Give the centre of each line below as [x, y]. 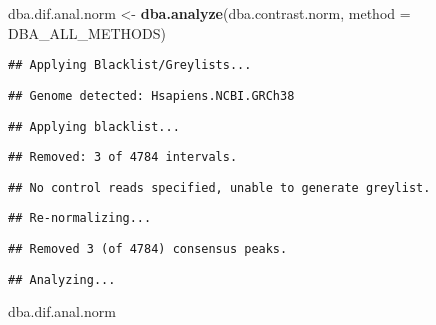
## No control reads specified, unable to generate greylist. [219, 187]
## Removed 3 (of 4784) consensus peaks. [148, 249]
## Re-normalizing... [80, 218]
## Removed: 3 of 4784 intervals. [123, 157]
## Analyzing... [62, 279]
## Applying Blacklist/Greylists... [130, 65]
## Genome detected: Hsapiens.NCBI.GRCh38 [151, 95]
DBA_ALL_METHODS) [87, 32]
